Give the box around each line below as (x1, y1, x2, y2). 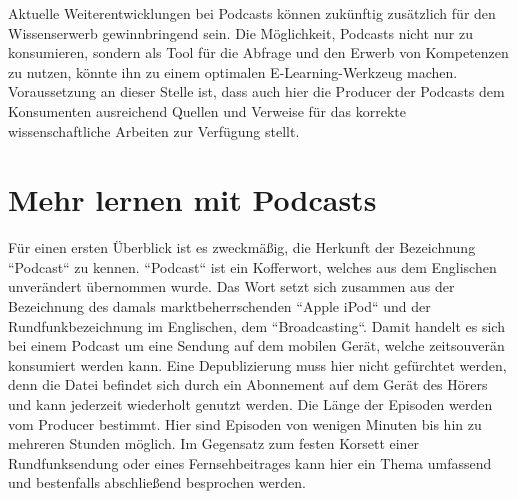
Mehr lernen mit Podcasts (8, 179, 377, 220)
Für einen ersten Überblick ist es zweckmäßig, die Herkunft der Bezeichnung (8, 237, 476, 258)
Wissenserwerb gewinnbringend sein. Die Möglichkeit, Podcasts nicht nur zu (8, 22, 473, 43)
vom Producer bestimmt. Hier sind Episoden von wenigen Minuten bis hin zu (8, 413, 482, 434)
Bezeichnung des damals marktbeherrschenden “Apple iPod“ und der (8, 296, 431, 317)
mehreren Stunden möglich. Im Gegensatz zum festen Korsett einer (8, 433, 420, 454)
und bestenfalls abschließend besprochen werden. (8, 472, 306, 493)
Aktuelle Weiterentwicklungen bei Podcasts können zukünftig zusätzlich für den (8, 3, 496, 23)
